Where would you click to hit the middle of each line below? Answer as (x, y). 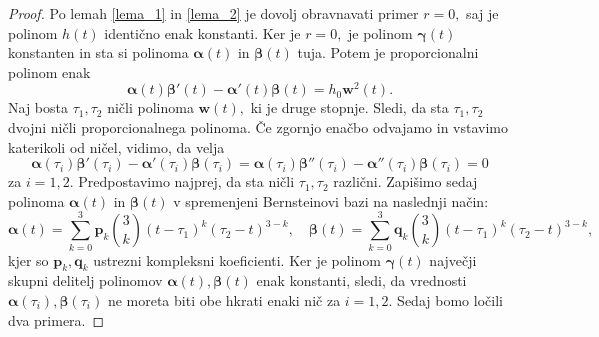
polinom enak (49, 71)
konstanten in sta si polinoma (98, 52)
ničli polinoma (150, 107)
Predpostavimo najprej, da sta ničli (186, 181)
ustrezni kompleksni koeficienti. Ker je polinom (237, 259)
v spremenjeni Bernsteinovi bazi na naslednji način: (331, 200)
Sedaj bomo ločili (450, 299)
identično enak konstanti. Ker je (202, 32)
